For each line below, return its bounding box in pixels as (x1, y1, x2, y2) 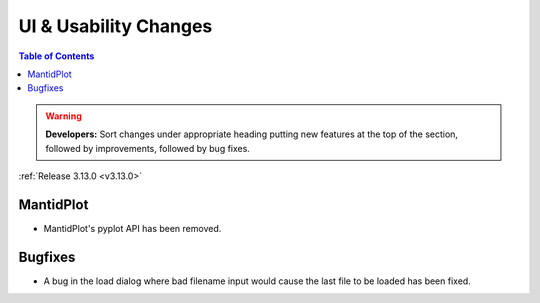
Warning (45, 110, 82, 122)
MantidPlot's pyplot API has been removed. (43, 222, 222, 234)
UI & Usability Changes (18, 15, 213, 37)
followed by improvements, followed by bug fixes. (45, 142, 250, 154)
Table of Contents (18, 50, 95, 62)
